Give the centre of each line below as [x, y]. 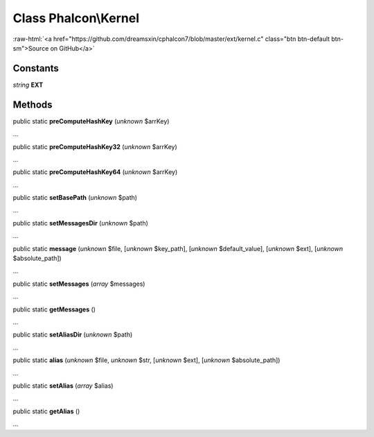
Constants [36, 68]
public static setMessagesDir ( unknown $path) [81, 223]
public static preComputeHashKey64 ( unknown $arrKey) [95, 172]
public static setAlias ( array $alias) [63, 386]
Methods [33, 104]
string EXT [28, 85]
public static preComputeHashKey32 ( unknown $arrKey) [95, 146]
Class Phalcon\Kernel [76, 18]
